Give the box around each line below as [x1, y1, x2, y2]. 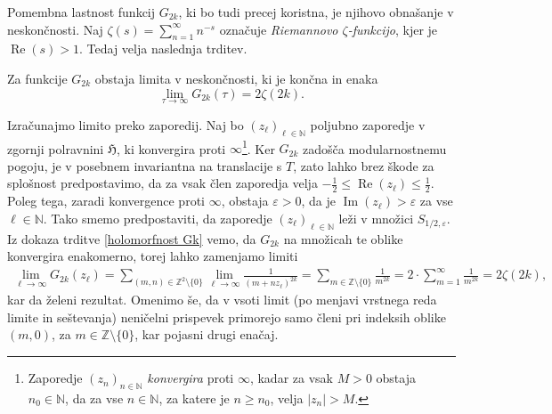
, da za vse [65, 388, 124, 407]
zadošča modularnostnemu [303, 139, 447, 158]
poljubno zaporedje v [310, 115, 426, 134]
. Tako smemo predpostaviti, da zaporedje [43, 208, 272, 227]
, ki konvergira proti [117, 139, 226, 158]
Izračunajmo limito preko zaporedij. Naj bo [7, 115, 244, 134]
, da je [301, 191, 336, 210]
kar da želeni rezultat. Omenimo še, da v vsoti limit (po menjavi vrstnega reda [7, 290, 437, 309]
